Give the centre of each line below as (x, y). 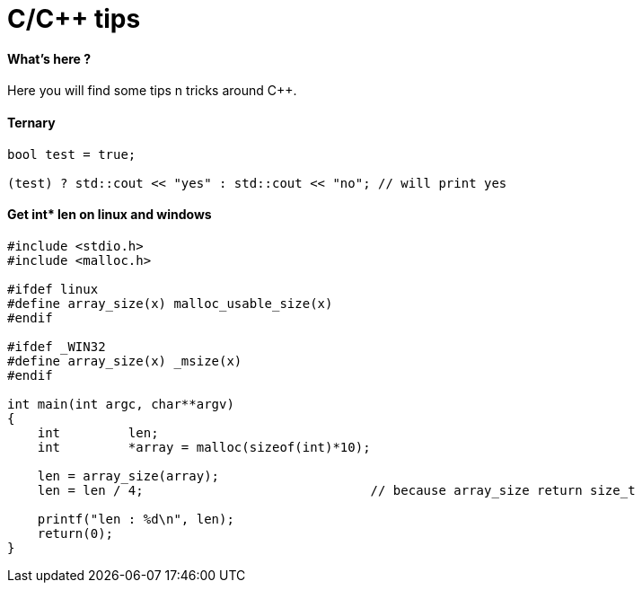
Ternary (31, 122)
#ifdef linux (53, 289)
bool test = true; (72, 154)
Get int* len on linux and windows (110, 215)
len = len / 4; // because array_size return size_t (336, 490)
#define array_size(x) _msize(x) (125, 361)
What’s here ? (49, 58)
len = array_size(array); (128, 476)
